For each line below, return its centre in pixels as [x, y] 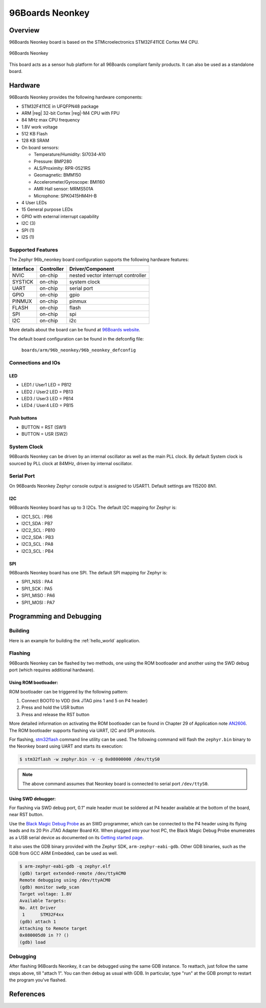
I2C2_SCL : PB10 [38, 530]
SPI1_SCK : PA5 [37, 589]
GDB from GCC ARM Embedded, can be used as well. [64, 853]
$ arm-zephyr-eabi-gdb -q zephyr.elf [65, 866]
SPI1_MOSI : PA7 [38, 602]
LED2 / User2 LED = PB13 [47, 392]
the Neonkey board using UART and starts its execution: [66, 746]
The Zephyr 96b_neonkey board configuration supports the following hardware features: [99, 260]
